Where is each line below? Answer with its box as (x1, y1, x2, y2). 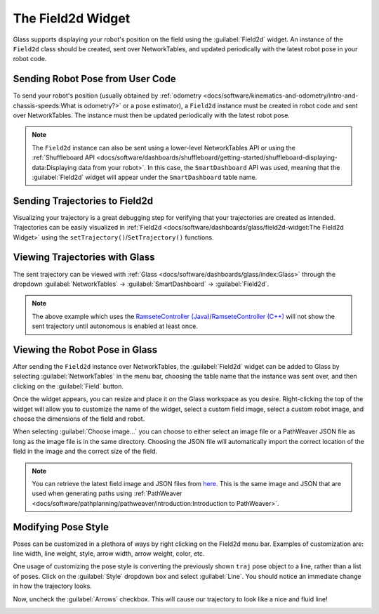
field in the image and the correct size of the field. (13, 447, 158, 456)
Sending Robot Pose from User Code (13, 73, 177, 85)
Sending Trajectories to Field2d (13, 195, 154, 207)
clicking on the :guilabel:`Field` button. (13, 381, 124, 390)
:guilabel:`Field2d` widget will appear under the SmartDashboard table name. (32, 173, 258, 181)
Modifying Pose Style (13, 521, 109, 533)
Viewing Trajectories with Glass (13, 252, 155, 263)
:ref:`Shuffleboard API (32, 153, 95, 162)
